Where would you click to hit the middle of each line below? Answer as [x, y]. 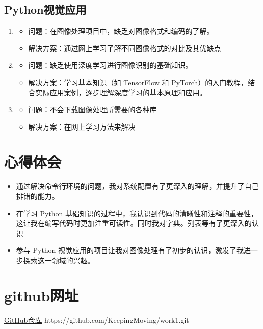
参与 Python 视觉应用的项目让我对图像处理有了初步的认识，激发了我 [130, 250]
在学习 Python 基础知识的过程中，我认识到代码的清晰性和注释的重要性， [137, 213]
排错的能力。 [37, 196]
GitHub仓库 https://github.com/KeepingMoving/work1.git [97, 320]
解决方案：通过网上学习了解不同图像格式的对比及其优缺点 [125, 48]
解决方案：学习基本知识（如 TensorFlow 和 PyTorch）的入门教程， [138, 82]
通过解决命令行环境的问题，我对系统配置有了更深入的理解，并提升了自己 [137, 186]
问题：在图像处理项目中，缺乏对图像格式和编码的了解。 [121, 31]
